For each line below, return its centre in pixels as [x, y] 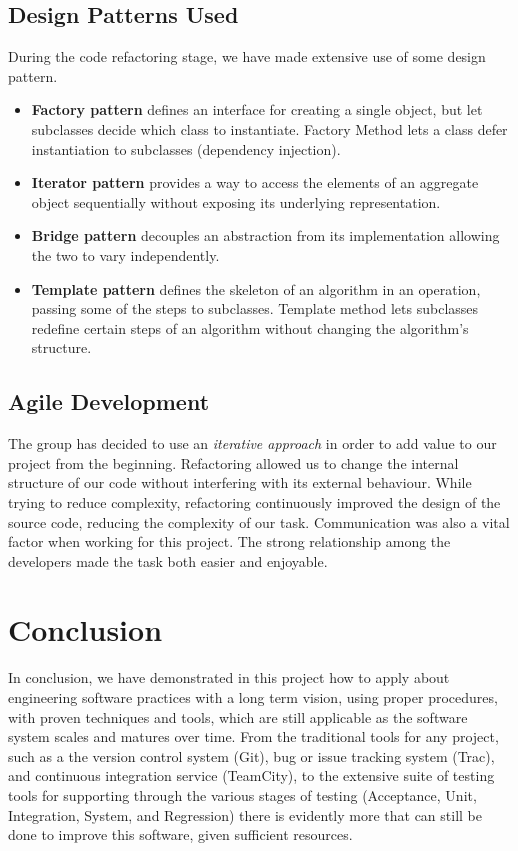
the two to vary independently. [125, 254]
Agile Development [109, 401]
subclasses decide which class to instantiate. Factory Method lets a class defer [269, 128]
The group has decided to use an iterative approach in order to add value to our [252, 443]
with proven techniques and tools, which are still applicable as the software [238, 716]
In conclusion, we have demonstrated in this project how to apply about [229, 677]
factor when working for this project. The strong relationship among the [229, 541]
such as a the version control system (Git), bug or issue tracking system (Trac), [251, 755]
